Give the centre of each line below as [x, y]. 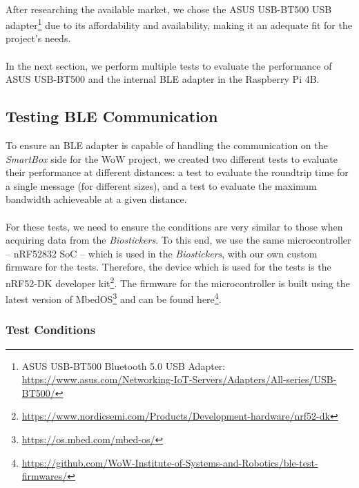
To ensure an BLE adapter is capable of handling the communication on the [167, 145]
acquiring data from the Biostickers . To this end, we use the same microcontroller [178, 240]
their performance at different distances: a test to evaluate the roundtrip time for [177, 172]
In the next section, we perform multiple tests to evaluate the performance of [169, 65]
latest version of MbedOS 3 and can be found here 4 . [114, 298]
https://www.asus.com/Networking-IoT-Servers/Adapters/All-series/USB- [179, 379]
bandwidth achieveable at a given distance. [96, 199]
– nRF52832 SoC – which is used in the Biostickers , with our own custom [162, 253]
